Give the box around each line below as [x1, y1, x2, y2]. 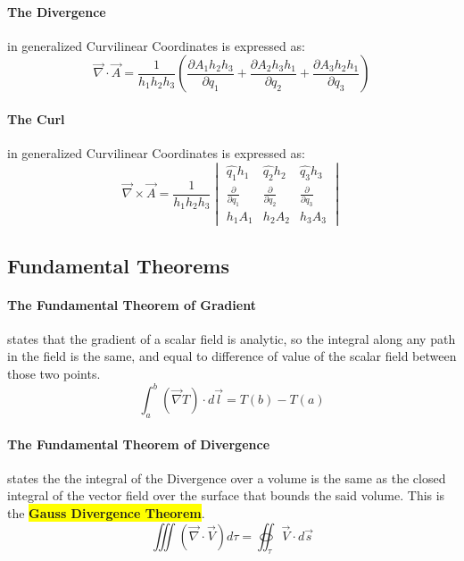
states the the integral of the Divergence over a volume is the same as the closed [7, 468, 446, 487]
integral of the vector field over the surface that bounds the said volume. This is [7, 486, 445, 505]
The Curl [7, 109, 65, 128]
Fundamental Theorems [7, 251, 230, 279]
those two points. [7, 364, 101, 383]
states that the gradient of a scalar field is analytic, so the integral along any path [7, 329, 456, 347]
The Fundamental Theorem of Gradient [7, 295, 256, 314]
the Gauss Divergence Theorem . [7, 503, 205, 522]
